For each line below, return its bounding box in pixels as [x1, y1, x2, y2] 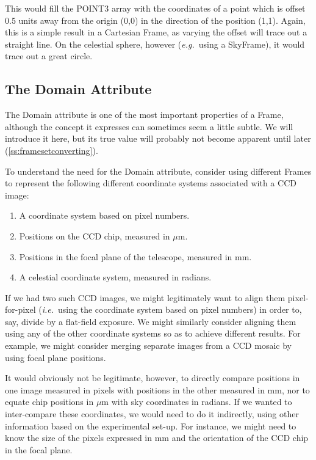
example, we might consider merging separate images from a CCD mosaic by [5, 339, 292, 352]
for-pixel [5, 303, 36, 316]
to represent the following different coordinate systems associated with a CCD [5, 177, 296, 189]
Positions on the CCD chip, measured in [19, 229, 170, 242]
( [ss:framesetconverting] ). [5, 144, 98, 156]
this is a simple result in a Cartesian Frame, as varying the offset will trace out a [5, 26, 307, 38]
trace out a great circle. [5, 49, 93, 62]
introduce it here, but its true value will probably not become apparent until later [5, 132, 311, 145]
